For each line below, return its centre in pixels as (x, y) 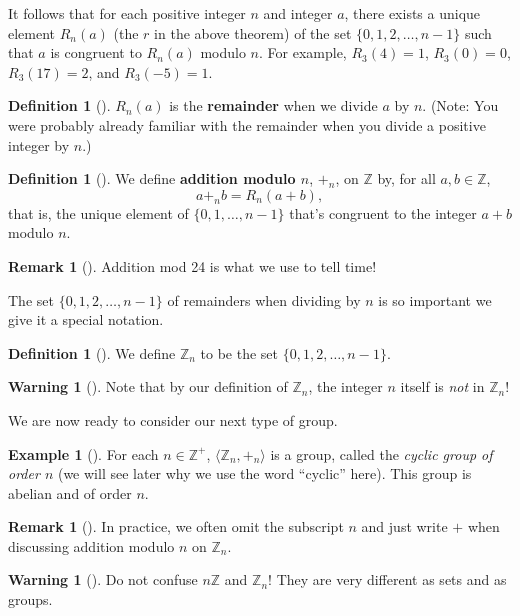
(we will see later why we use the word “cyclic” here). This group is (264, 473)
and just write (404, 526)
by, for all (406, 178)
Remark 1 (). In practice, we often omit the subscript (176, 526)
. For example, (303, 52)
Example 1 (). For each (83, 453)
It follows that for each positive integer (127, 13)
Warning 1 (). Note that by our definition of (148, 386)
